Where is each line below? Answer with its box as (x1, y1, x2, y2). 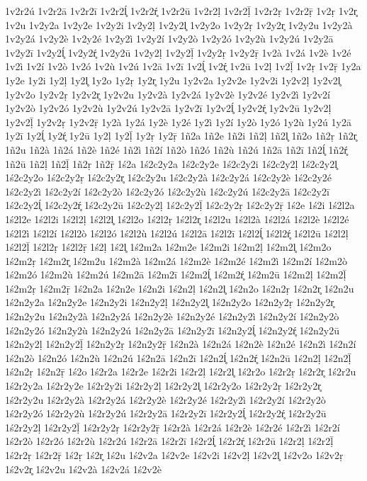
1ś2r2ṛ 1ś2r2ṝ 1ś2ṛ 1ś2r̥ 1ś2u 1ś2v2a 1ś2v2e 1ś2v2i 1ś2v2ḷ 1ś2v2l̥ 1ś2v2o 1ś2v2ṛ (5, 448, 344, 462)
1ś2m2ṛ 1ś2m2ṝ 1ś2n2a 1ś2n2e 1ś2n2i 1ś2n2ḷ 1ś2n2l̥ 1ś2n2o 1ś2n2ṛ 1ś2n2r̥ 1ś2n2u (5, 281, 354, 295)
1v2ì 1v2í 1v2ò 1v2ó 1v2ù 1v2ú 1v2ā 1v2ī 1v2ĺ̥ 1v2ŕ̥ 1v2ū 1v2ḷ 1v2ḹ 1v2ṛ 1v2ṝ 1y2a (5, 59, 361, 74)
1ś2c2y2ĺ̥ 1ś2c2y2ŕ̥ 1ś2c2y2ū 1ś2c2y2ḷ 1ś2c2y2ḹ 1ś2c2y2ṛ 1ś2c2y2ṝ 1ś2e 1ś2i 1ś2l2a (5, 198, 355, 213)
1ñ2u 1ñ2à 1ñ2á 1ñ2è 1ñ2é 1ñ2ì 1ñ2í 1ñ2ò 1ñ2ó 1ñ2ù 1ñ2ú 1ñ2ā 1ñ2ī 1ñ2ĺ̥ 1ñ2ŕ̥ (5, 142, 348, 157)
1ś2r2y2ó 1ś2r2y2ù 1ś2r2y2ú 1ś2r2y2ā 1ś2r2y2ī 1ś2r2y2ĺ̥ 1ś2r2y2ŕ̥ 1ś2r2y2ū (5, 406, 327, 421)
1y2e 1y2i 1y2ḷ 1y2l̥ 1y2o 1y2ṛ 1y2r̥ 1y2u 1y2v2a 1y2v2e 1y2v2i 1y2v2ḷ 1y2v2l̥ (5, 72, 341, 87)
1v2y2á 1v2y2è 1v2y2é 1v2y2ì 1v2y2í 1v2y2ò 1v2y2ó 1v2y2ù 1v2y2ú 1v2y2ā (5, 31, 334, 46)
